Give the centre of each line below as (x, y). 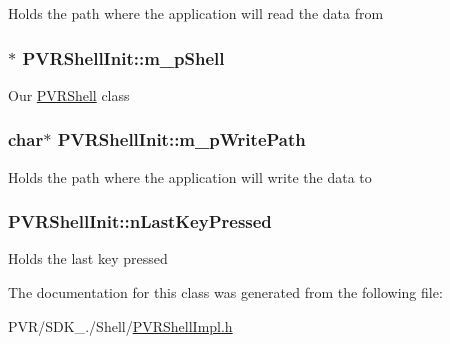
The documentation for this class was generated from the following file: (225, 292)
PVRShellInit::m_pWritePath (181, 139)
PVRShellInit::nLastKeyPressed (140, 221)
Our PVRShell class (69, 94)
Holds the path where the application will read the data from (196, 13)
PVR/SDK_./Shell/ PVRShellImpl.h (120, 325)
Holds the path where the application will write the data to (190, 176)
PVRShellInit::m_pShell (123, 57)
